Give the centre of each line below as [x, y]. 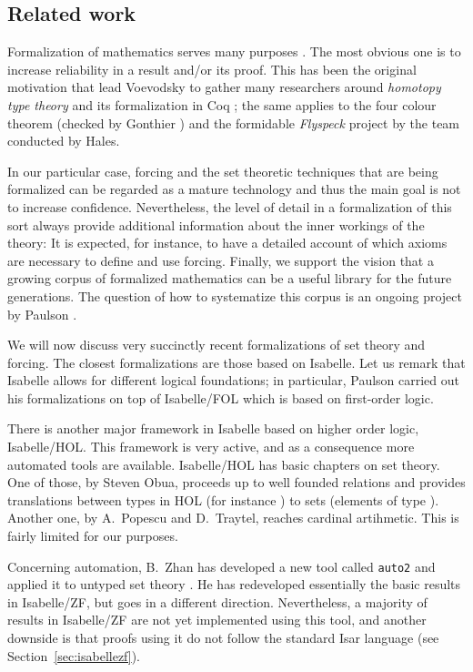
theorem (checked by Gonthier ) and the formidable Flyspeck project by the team [234, 122]
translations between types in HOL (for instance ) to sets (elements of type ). [223, 499]
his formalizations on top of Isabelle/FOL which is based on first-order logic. [221, 397]
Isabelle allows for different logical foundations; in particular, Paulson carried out [234, 380]
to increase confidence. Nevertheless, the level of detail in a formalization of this [230, 206]
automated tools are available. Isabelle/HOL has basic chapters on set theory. [224, 464]
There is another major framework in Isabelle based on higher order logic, [213, 428]
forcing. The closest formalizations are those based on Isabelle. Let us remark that [236, 362]
